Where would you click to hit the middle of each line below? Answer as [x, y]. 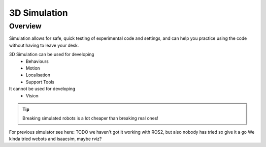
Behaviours [37, 61]
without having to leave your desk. [44, 45]
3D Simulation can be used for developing [52, 55]
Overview [25, 26]
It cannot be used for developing [42, 89]
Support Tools [40, 82]
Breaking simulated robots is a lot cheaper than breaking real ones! [90, 118]
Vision [32, 95]
